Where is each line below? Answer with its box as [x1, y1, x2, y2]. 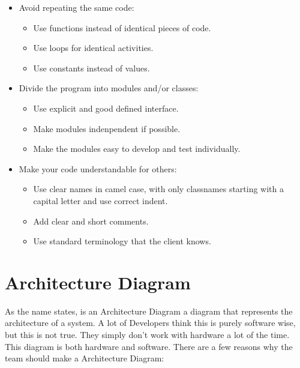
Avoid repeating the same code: [19, 1, 134, 13]
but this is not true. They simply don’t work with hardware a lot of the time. [5, 328, 290, 341]
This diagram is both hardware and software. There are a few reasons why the [5, 340, 293, 352]
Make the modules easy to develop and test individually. [33, 142, 241, 155]
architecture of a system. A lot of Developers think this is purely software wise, [5, 316, 296, 329]
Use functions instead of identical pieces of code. [33, 21, 211, 34]
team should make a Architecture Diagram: [5, 352, 164, 364]
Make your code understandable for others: [19, 162, 177, 175]
